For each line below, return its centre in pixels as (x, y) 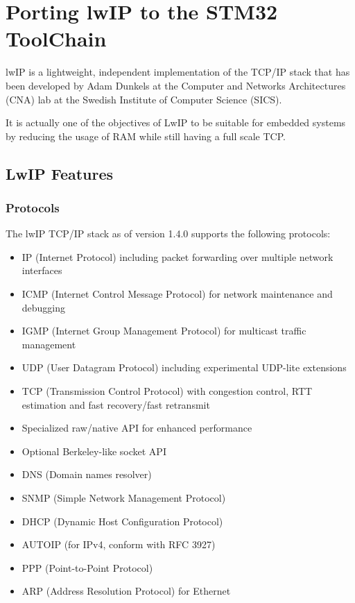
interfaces (42, 270)
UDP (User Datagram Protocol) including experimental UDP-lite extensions (184, 367)
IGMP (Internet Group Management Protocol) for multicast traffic (164, 331)
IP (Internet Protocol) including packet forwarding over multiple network (177, 256)
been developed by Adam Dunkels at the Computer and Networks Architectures (176, 85)
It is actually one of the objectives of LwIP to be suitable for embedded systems (176, 122)
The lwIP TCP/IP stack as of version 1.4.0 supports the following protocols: (168, 233)
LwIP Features (60, 173)
